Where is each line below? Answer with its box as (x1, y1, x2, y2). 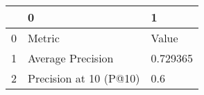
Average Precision (28, 50, 114, 66)
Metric (28, 30, 60, 46)
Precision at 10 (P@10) (28, 70, 140, 86)
